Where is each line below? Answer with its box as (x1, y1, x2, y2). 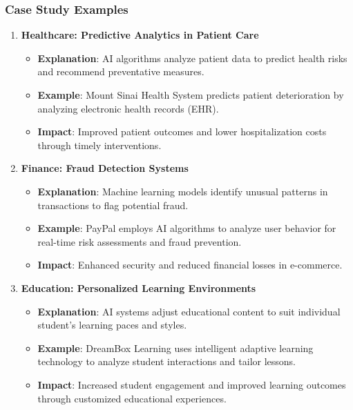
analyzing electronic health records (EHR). (37, 101, 219, 115)
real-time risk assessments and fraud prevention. (37, 234, 242, 248)
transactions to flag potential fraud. (37, 197, 189, 212)
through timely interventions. (37, 137, 162, 152)
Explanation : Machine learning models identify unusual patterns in (37, 184, 328, 198)
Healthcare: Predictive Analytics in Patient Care (21, 28, 259, 42)
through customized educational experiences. (37, 391, 227, 405)
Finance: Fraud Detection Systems (21, 161, 189, 175)
